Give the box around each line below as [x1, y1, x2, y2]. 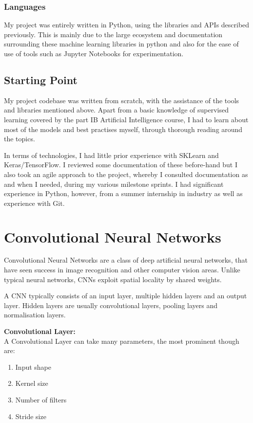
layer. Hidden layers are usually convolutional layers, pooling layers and [4, 300, 218, 310]
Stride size [15, 411, 46, 421]
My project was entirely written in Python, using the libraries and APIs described [4, 20, 250, 30]
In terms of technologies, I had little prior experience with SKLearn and [4, 150, 219, 160]
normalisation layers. [4, 310, 66, 320]
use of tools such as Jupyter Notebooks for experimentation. [4, 48, 184, 58]
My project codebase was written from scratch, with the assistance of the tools [4, 95, 239, 105]
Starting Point [4, 72, 78, 87]
